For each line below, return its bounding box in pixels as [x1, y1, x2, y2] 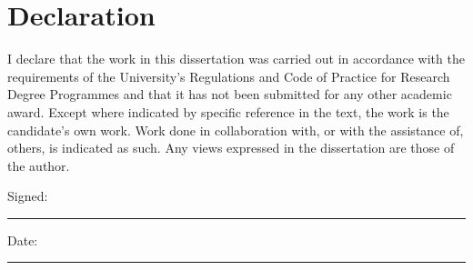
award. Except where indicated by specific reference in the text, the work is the [7, 102, 449, 121]
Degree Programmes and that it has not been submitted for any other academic [7, 85, 452, 104]
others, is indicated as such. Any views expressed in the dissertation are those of [7, 138, 455, 157]
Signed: [7, 186, 48, 205]
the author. [7, 155, 70, 175]
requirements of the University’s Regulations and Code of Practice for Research [7, 66, 450, 85]
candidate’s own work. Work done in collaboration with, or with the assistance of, [7, 120, 464, 139]
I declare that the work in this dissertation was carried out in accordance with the [7, 49, 465, 68]
